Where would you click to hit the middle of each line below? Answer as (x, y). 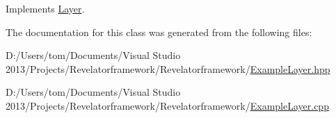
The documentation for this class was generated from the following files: (159, 32)
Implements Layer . (45, 8)
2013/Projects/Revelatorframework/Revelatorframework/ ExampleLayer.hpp (168, 68)
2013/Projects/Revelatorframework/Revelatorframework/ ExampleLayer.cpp (167, 105)
